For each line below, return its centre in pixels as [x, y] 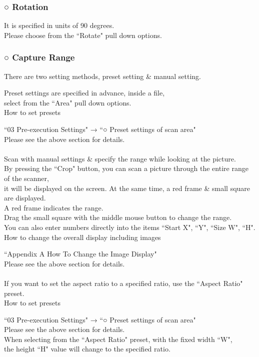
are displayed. [25, 198]
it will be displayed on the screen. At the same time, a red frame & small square [127, 188]
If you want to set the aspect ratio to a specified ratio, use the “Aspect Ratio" [123, 283]
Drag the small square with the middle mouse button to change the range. [118, 217]
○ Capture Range [39, 57]
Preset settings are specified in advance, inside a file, [84, 93]
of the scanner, [26, 178]
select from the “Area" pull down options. [68, 102]
